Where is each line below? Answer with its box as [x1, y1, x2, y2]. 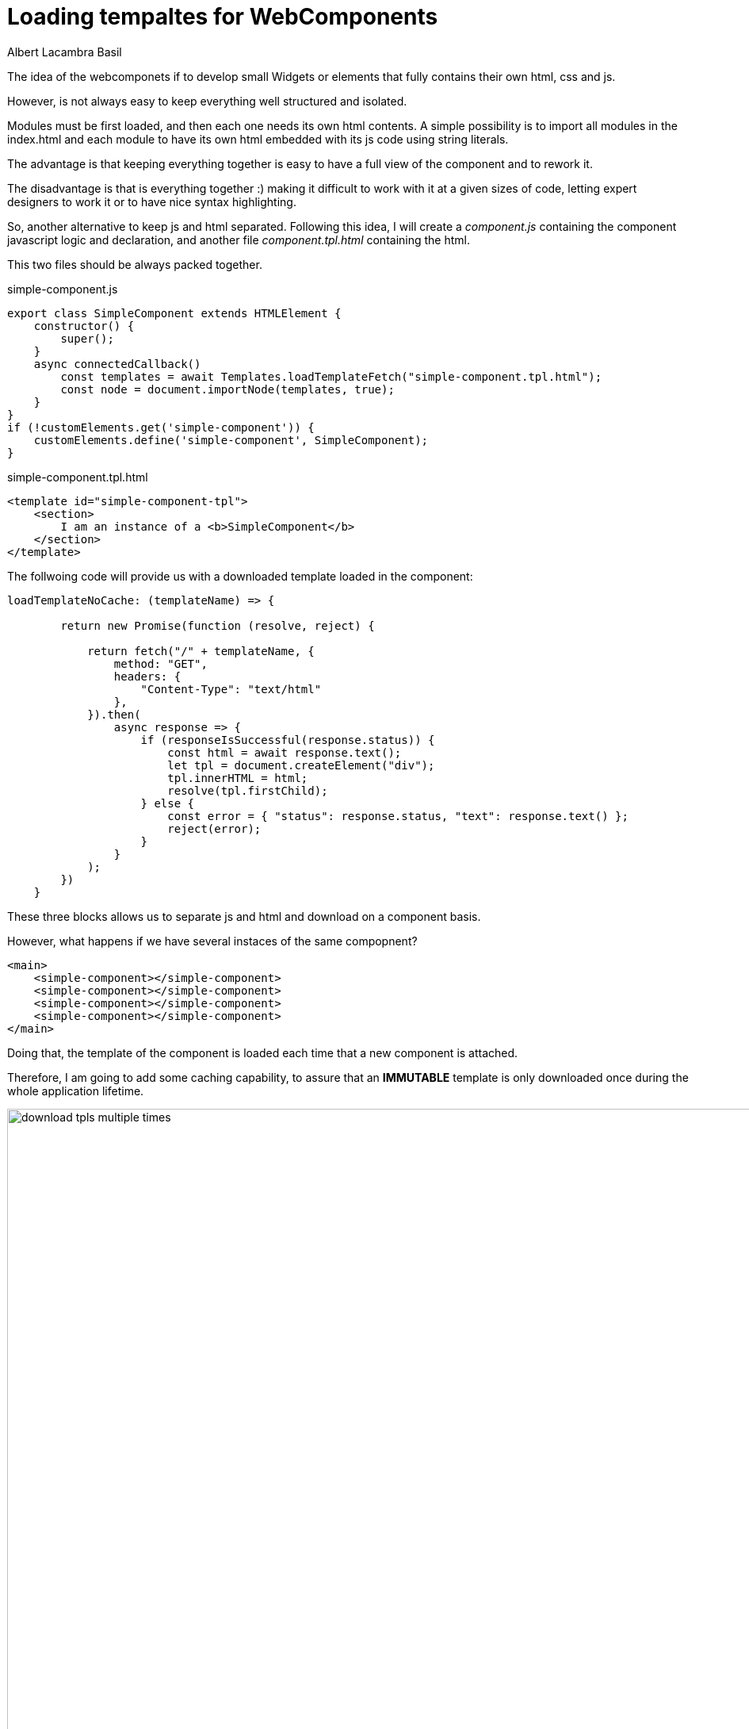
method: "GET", [113, 657, 208, 670]
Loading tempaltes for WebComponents [7, 3, 438, 30]
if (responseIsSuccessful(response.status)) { [140, 733, 435, 746]
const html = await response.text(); [167, 746, 402, 759]
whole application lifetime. [7, 1083, 144, 1098]
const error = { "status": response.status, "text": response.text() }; [167, 809, 629, 822]
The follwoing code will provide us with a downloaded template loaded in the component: [7, 569, 473, 583]
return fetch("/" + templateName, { [87, 644, 315, 657]
